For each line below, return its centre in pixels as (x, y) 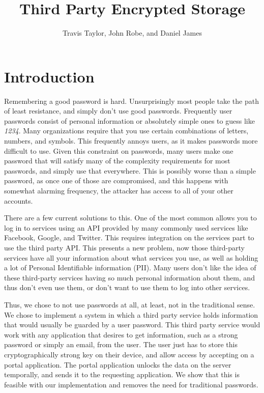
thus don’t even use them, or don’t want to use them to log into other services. (127, 287)
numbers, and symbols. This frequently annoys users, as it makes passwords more (131, 141)
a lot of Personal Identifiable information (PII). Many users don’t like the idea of (130, 268)
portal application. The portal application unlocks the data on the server (118, 364)
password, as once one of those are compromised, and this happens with (116, 180)
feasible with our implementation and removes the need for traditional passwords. (131, 384)
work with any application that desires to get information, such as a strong (121, 334)
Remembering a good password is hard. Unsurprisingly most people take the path (131, 101)
